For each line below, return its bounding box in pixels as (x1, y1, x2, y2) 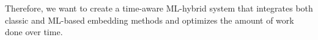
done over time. (5, 25, 63, 38)
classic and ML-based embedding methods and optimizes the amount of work (5, 13, 294, 26)
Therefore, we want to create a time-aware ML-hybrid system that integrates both (5, 2, 313, 14)
